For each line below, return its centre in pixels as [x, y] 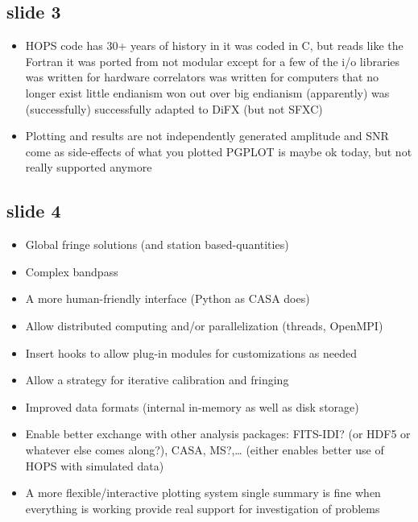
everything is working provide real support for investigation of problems [203, 508]
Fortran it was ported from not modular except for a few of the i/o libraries [213, 61]
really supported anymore [89, 167]
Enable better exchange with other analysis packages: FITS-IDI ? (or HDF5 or [218, 434]
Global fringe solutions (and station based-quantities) [157, 244]
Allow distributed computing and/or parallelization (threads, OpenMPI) [204, 325]
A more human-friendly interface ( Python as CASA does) [168, 298]
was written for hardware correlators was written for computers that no [202, 77]
